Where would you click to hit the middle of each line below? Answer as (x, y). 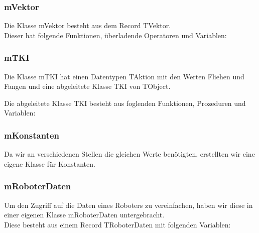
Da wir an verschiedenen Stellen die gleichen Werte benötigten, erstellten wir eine (129, 154)
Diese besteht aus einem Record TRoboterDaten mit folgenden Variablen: (117, 224)
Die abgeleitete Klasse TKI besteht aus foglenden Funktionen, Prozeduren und (125, 103)
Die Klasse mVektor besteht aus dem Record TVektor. (88, 25)
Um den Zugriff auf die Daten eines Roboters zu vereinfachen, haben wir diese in (128, 205)
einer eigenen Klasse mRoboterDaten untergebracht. (84, 215)
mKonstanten (32, 135)
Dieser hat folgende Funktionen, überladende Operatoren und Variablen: (115, 35)
